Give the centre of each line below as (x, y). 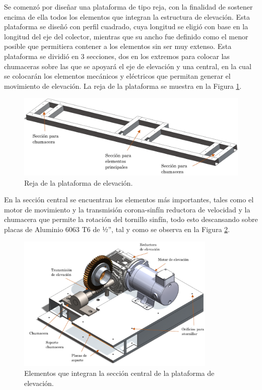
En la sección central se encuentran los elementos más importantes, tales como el (129, 200)
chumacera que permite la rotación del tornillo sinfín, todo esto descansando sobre (131, 219)
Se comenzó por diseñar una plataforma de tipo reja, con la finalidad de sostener (128, 7)
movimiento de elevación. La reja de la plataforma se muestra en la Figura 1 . (123, 86)
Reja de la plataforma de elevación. (79, 182)
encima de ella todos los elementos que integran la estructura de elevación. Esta (127, 16)
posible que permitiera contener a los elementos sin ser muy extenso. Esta (118, 46)
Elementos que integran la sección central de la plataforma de (119, 373)
